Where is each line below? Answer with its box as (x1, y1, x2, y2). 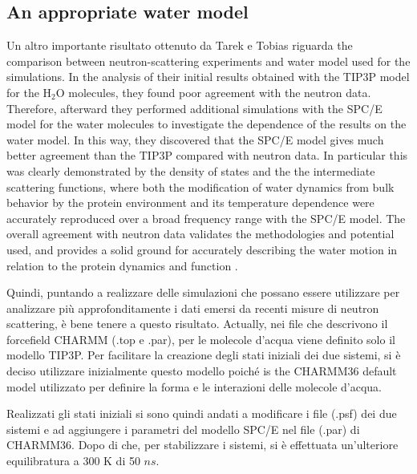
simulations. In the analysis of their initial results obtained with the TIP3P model (6, 68, 410, 85)
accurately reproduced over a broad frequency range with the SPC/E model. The (6, 209, 406, 226)
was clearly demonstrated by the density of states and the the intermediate (6, 162, 375, 179)
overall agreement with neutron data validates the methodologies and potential (6, 225, 395, 242)
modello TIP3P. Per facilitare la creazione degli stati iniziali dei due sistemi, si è (6, 346, 401, 363)
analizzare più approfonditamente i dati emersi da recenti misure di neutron (6, 299, 379, 316)
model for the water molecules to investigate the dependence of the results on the (6, 115, 407, 132)
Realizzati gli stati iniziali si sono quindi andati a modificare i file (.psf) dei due (6, 405, 397, 422)
